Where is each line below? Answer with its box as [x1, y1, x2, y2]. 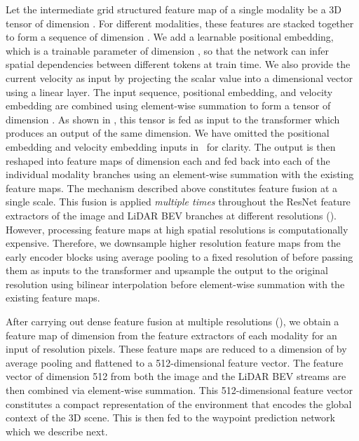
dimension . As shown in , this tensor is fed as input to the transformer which [6, 111, 340, 126]
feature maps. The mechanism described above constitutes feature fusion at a [6, 180, 338, 195]
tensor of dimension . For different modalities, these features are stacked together [6, 15, 354, 30]
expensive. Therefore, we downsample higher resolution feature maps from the [6, 236, 341, 250]
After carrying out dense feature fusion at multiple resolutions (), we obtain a [6, 314, 339, 329]
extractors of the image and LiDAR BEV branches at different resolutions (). [6, 208, 337, 222]
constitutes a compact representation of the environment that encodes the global [6, 396, 352, 411]
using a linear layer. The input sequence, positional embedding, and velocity [6, 84, 333, 99]
